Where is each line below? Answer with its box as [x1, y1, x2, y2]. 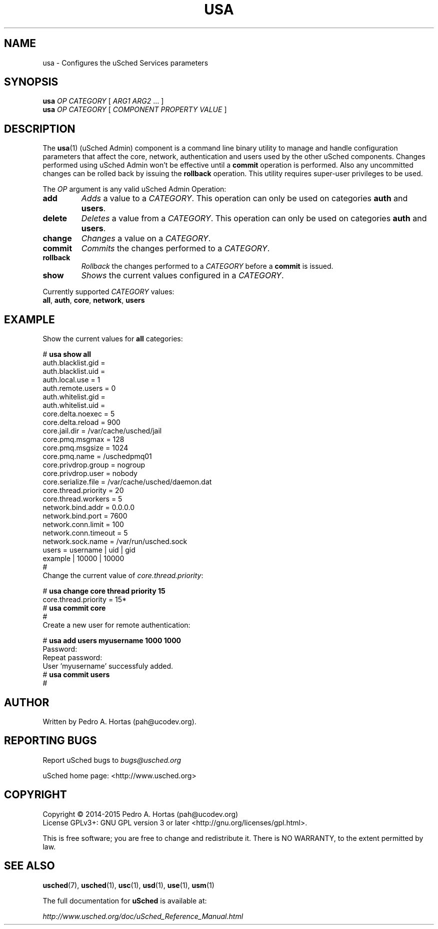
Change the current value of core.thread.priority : [42, 571, 203, 580]
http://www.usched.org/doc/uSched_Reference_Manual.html [42, 911, 243, 920]
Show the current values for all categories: [42, 334, 183, 343]
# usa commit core [42, 604, 106, 613]
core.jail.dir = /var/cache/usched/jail [42, 426, 162, 435]
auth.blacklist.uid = [42, 367, 105, 376]
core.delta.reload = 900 [42, 418, 120, 427]
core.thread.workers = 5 [42, 495, 122, 504]
